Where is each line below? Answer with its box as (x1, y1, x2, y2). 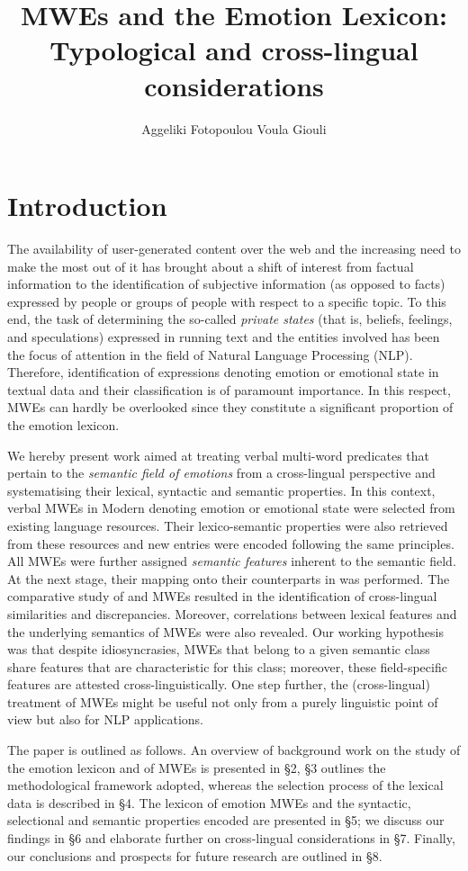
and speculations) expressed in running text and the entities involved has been (7, 328, 440, 346)
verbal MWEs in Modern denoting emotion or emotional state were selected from (7, 498, 455, 517)
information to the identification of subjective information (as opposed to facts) (7, 274, 445, 293)
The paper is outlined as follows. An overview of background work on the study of (7, 741, 461, 759)
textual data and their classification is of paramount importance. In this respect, (7, 380, 451, 399)
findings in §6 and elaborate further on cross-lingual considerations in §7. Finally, (7, 829, 455, 848)
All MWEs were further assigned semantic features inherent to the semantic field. (7, 552, 456, 570)
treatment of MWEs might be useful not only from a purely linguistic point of (7, 692, 438, 711)
